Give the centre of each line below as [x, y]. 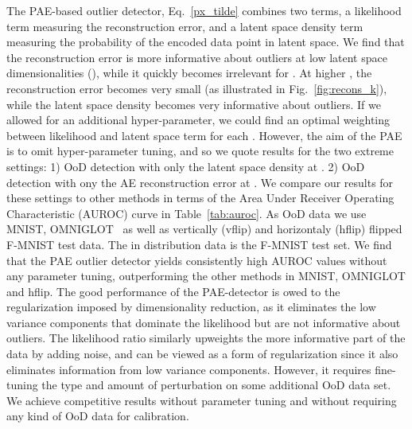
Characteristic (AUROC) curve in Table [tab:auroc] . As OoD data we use [187, 213]
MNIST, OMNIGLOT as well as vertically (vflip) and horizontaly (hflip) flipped [204, 229]
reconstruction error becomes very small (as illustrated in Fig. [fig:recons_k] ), [197, 88]
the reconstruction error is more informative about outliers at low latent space [197, 57]
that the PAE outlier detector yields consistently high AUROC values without [197, 260]
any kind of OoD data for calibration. [98, 416]
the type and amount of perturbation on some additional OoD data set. [216, 385]
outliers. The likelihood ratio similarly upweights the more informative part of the [206, 338]
